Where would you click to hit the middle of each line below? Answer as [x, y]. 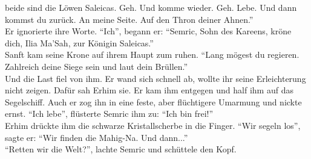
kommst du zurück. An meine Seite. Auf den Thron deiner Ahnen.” [129, 19]
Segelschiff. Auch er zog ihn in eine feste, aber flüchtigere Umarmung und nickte [153, 101]
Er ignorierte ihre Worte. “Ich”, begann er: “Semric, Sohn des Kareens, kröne [148, 31]
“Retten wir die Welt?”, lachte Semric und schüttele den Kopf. [121, 149]
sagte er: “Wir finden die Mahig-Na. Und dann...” [97, 137]
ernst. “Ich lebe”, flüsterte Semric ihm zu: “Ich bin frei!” [109, 114]
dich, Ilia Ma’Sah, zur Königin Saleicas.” [79, 42]
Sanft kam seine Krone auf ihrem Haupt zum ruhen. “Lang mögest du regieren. [152, 55]
